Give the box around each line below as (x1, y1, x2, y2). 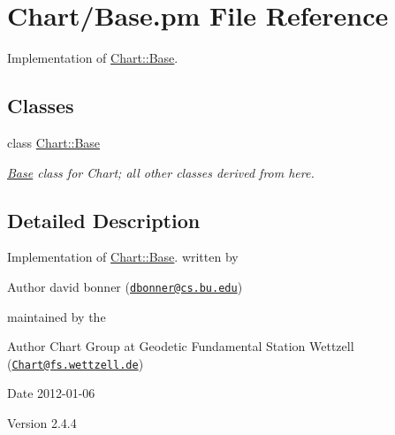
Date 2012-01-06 (7, 384, 95, 402)
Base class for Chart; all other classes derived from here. (7, 163, 315, 181)
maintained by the (7, 307, 106, 325)
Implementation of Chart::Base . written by (7, 248, 239, 266)
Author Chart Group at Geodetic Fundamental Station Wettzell (7, 337, 354, 355)
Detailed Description (7, 206, 201, 233)
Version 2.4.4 (7, 414, 77, 431)
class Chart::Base (7, 133, 101, 151)
